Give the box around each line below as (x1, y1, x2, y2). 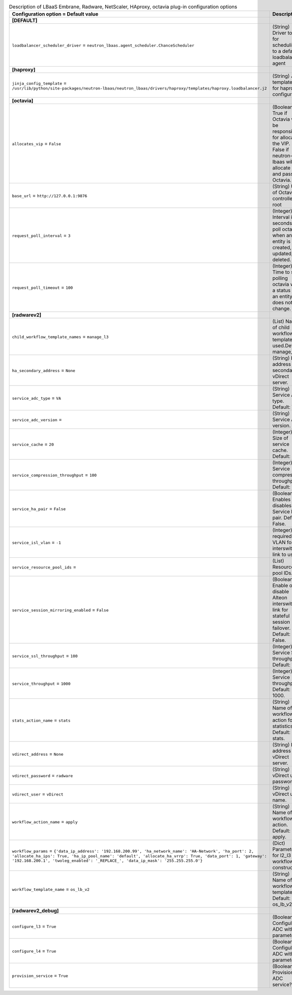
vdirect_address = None (12, 750, 64, 757)
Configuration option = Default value (12, 11, 99, 18)
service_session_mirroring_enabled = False (12, 606, 109, 613)
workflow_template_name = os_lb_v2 (12, 886, 90, 892)
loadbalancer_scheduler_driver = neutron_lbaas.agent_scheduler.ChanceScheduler (12, 42, 195, 49)
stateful (272, 613, 290, 620)
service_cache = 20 (12, 441, 54, 447)
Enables (272, 496, 291, 503)
